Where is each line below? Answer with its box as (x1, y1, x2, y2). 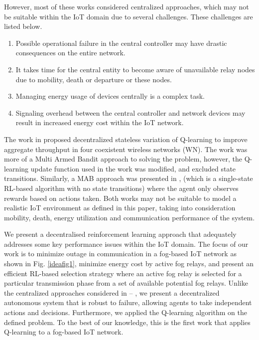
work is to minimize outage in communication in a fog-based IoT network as (4, 248, 237, 259)
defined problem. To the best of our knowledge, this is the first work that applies (4, 317, 251, 327)
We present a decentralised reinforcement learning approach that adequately (4, 229, 237, 239)
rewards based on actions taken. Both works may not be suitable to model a (4, 192, 237, 203)
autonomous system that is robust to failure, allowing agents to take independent (4, 297, 252, 308)
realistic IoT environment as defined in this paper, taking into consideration (4, 202, 236, 213)
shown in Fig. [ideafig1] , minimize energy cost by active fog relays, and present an (4, 258, 254, 269)
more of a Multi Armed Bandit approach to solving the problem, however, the (4, 154, 243, 164)
